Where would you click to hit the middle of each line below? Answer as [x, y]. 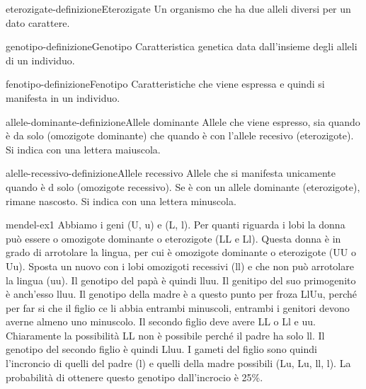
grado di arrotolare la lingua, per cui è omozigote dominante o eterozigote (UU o [181, 252]
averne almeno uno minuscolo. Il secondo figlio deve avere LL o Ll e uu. [161, 321]
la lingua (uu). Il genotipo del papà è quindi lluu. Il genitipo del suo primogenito [181, 280]
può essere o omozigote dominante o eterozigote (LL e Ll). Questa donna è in [173, 238]
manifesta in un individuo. [63, 97]
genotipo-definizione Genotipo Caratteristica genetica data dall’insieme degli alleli [182, 46]
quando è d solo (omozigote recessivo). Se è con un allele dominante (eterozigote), [183, 186]
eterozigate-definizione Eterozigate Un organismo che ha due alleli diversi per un [178, 8]
